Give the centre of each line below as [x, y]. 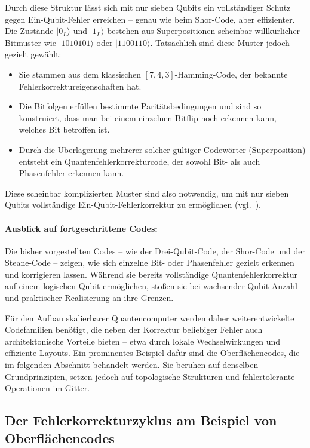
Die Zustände [29, 31]
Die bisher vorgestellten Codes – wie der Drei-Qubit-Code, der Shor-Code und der [155, 251]
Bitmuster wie [30, 42]
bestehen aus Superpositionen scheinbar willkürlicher [204, 31]
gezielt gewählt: [33, 54]
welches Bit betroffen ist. [64, 129]
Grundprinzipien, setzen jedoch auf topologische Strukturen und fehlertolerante [150, 376]
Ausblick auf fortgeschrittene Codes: [81, 228]
